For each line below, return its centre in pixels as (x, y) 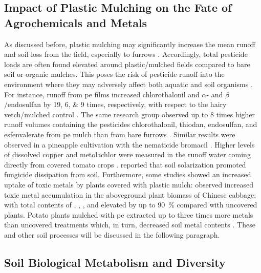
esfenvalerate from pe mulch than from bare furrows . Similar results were (120, 134)
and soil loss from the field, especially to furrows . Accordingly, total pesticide (126, 54)
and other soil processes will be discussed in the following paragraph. (112, 234)
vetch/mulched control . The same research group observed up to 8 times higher (130, 114)
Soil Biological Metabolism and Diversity (115, 262)
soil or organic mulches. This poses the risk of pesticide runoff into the (114, 74)
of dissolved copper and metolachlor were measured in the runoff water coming (127, 154)
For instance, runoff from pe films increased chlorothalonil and (102, 94)
